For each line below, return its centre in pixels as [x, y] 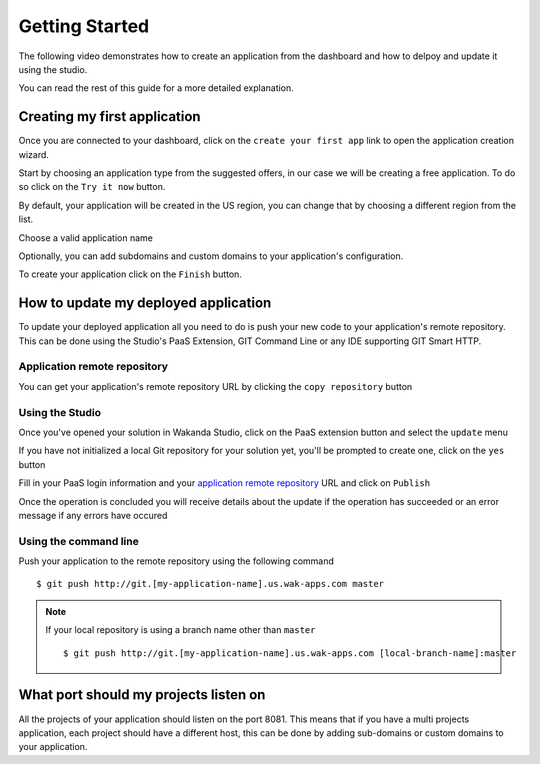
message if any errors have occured [93, 515]
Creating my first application [109, 116]
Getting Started [84, 26]
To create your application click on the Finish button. [130, 274]
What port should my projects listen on [142, 695]
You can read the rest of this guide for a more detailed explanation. [156, 88]
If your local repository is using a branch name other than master [180, 630]
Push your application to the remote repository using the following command [176, 561]
